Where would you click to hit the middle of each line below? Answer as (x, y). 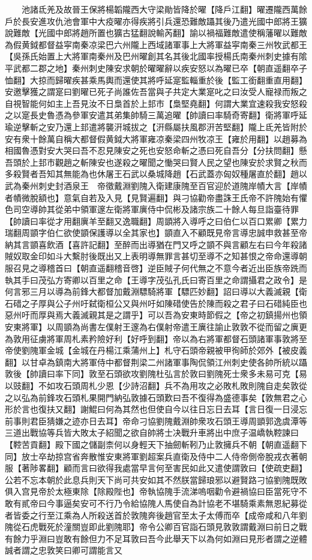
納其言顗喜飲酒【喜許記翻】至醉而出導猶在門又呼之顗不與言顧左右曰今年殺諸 (156, 244)
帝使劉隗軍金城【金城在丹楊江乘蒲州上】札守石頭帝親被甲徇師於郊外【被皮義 (156, 350)
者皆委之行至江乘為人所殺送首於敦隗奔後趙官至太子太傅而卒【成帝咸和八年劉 (156, 515)
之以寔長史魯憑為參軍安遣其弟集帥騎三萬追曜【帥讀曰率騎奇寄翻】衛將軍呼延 (156, 115)
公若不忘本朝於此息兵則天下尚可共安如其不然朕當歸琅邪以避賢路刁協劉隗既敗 (156, 479)
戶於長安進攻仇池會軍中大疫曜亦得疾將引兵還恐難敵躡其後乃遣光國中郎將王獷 (156, 21)
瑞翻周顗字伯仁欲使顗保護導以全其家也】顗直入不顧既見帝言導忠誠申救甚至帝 (156, 233)
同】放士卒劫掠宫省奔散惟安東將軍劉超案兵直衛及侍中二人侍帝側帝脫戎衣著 (152, 456)
